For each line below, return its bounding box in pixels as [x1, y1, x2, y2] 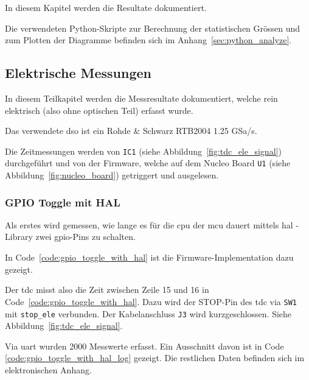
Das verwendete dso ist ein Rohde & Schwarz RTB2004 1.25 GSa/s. [5, 124, 257, 137]
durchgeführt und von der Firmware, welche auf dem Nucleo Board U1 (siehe [5, 157, 291, 169]
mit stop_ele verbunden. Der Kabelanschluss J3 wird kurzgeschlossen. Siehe [5, 307, 292, 320]
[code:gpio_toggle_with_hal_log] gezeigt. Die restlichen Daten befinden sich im [5, 351, 305, 364]
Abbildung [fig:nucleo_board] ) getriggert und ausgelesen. [5, 169, 219, 181]
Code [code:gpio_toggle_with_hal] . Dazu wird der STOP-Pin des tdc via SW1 [5, 295, 297, 308]
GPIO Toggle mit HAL [5, 194, 120, 209]
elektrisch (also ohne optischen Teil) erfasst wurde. [5, 104, 193, 116]
